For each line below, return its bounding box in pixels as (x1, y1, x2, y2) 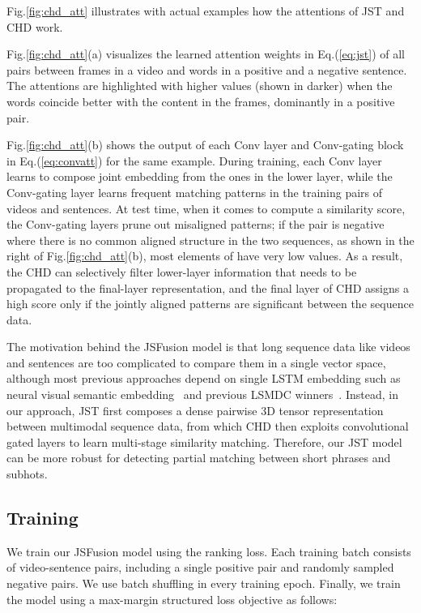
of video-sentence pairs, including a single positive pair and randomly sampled (6, 559, 394, 576)
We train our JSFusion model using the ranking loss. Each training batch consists (6, 542, 411, 559)
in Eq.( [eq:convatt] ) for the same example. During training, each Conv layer (6, 152, 382, 169)
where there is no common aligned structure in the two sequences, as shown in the (6, 231, 415, 248)
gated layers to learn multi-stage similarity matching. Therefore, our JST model (6, 433, 402, 450)
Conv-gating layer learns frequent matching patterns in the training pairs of (6, 183, 383, 200)
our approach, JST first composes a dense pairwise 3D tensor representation (6, 401, 384, 418)
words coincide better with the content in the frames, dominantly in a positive (6, 92, 395, 109)
